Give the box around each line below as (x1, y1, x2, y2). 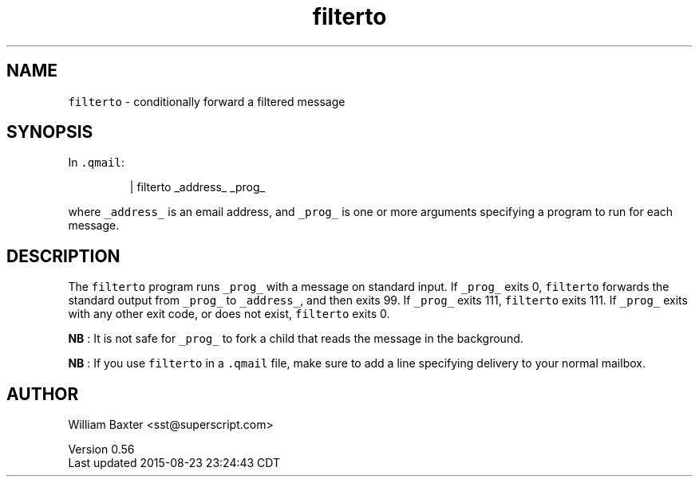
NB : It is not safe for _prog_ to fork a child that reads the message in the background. (68, 332, 523, 346)
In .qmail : (68, 155, 124, 170)
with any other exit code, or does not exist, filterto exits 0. (68, 307, 390, 321)
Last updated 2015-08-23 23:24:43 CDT (68, 456, 281, 470)
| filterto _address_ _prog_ (129, 180, 265, 194)
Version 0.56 (68, 442, 135, 457)
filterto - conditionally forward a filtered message (68, 94, 346, 108)
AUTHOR (6, 383, 79, 404)
